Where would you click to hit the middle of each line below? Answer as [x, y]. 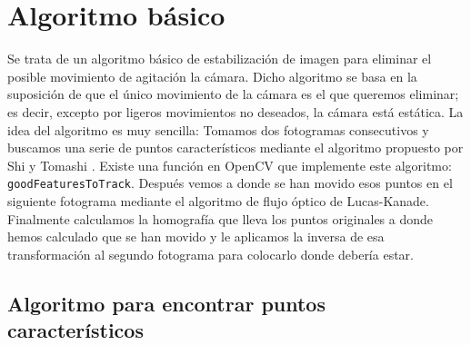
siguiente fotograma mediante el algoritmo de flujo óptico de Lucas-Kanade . [218, 200]
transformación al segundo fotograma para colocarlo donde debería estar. [210, 254]
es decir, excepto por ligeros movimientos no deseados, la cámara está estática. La [235, 111]
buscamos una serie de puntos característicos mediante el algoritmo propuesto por [235, 148]
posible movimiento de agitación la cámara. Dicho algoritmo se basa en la [212, 76]
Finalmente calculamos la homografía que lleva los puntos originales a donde [220, 218]
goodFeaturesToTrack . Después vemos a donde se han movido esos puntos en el [230, 183]
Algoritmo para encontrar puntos [166, 303]
